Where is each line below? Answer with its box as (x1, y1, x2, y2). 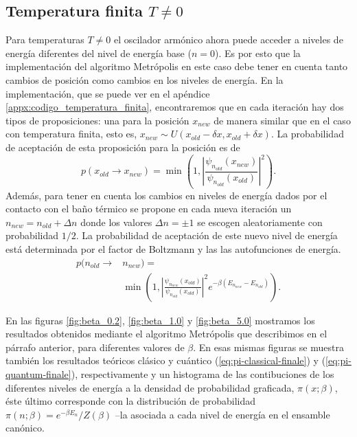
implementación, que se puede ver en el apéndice (5, 86, 210, 100)
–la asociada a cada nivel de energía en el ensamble (115, 407, 330, 421)
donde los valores (80, 214, 152, 229)
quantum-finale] (5, 367, 71, 381)
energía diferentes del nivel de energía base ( (5, 45, 192, 60)
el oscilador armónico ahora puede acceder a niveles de (113, 32, 343, 47)
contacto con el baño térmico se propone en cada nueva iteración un (5, 201, 292, 216)
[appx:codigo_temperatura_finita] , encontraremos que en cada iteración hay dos (5, 100, 344, 114)
